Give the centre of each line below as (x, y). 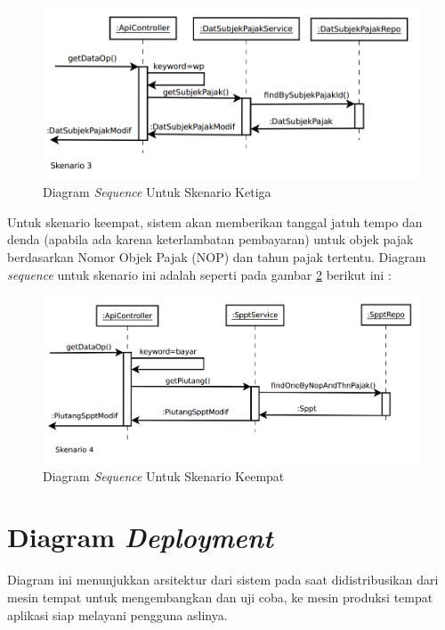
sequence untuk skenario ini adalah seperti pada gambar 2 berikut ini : (199, 274)
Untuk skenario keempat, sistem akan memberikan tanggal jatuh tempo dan (215, 221)
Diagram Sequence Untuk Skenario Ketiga (157, 192)
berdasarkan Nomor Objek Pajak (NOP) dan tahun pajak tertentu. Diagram (217, 256)
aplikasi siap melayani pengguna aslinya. (117, 614)
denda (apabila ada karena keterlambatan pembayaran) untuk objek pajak (210, 239)
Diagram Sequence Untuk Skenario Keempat (164, 475)
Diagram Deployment (140, 537)
